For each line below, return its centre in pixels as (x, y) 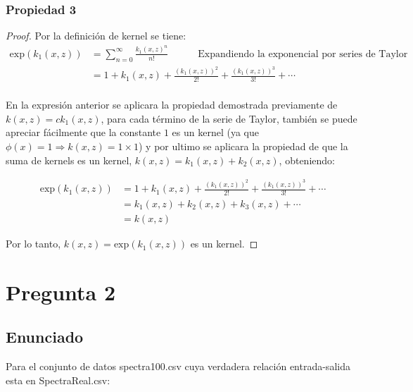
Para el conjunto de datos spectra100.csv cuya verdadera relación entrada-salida (178, 366)
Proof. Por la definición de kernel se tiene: (96, 36)
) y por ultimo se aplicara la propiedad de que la (243, 146)
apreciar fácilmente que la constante (83, 132)
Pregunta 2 (61, 292)
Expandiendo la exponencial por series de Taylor (303, 54)
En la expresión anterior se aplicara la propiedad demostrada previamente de (172, 105)
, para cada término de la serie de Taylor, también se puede (229, 118)
